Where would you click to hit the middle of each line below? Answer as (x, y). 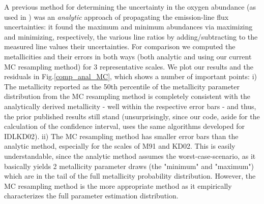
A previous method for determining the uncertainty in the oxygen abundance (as (130, 7)
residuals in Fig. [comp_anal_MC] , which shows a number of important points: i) (130, 76)
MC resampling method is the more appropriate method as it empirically (118, 185)
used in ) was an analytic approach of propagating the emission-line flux (116, 16)
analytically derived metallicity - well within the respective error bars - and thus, (130, 106)
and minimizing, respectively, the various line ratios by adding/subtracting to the (131, 36)
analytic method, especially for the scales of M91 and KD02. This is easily (120, 146)
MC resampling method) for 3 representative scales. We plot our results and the (129, 66)
